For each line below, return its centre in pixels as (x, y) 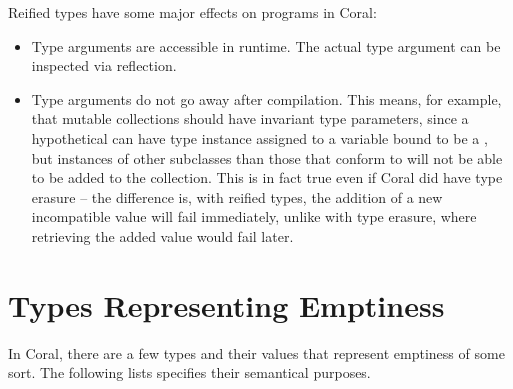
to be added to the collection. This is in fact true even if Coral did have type (267, 177)
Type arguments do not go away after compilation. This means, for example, (266, 98)
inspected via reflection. (104, 65)
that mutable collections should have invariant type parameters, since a (250, 118)
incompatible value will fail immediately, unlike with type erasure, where (254, 216)
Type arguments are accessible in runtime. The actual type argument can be (266, 45)
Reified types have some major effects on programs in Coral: (192, 12)
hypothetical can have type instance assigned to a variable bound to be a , (259, 137)
